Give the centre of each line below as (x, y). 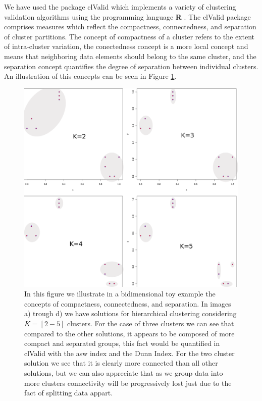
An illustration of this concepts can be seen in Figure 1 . (90, 76)
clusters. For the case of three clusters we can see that (150, 323)
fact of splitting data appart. (69, 393)
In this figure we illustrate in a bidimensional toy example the (120, 294)
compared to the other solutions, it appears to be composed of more (129, 333)
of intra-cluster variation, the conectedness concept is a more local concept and (126, 46)
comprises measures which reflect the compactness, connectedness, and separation (130, 27)
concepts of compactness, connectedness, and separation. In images (128, 303)
